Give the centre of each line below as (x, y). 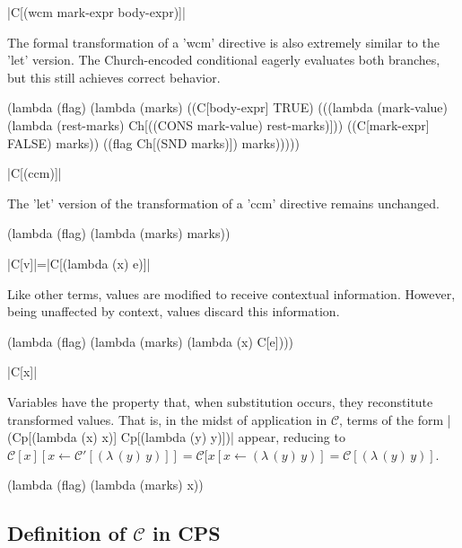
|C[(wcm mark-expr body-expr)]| (96, 12)
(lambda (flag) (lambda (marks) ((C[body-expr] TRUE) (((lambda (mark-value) (228, 107)
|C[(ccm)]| (35, 173)
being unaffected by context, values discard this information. (174, 311)
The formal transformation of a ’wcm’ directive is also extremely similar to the (223, 42)
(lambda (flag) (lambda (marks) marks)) (119, 233)
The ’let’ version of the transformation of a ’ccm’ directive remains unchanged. (223, 203)
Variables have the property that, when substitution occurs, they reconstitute (220, 401)
